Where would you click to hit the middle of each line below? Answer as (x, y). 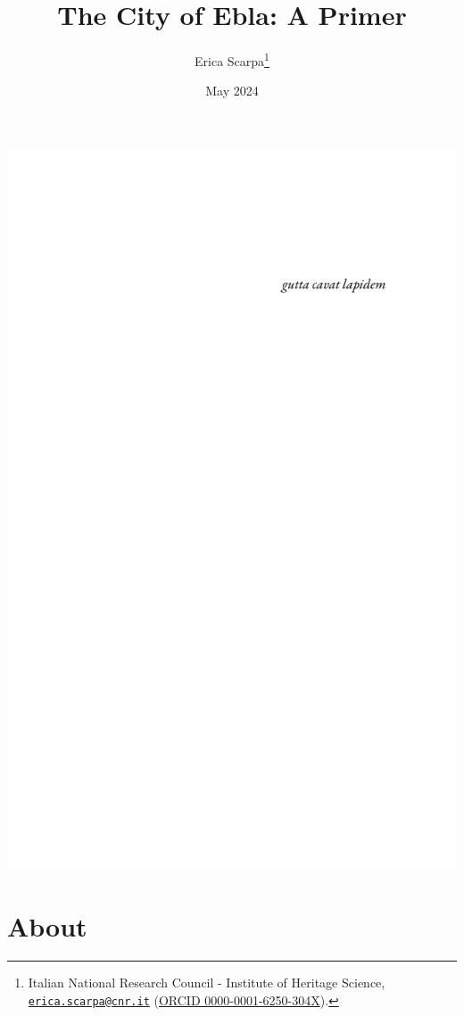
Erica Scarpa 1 (232, 59)
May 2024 (232, 91)
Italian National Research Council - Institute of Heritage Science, (207, 983)
